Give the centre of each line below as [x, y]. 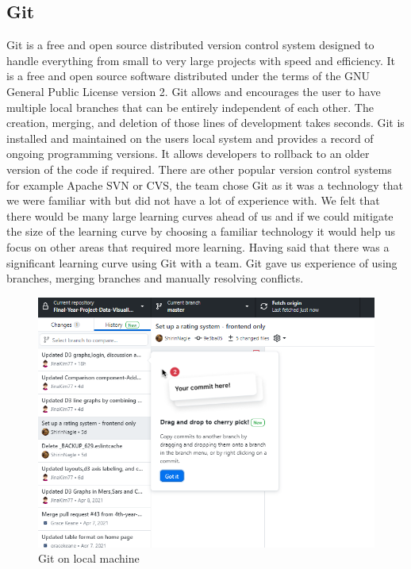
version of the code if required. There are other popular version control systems [199, 169]
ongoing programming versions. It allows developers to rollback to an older [188, 154]
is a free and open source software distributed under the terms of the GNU [188, 76]
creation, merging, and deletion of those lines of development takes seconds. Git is [205, 123]
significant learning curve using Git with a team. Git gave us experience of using [202, 262]
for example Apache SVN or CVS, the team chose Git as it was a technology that [205, 185]
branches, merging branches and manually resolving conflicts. [155, 278]
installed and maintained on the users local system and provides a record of [190, 138]
